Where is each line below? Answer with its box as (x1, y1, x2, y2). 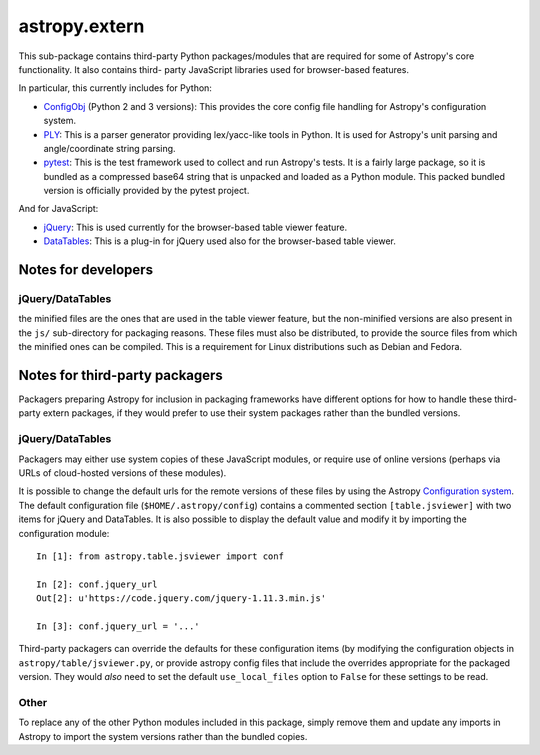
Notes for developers (18, 261, 154, 279)
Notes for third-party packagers (18, 366, 224, 384)
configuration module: (18, 527, 110, 539)
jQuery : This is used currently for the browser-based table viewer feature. (43, 221, 348, 233)
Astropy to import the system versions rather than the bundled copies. (18, 730, 308, 742)
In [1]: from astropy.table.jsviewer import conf (36, 550, 285, 562)
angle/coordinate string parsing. (43, 142, 176, 154)
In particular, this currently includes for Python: (18, 82, 212, 94)
